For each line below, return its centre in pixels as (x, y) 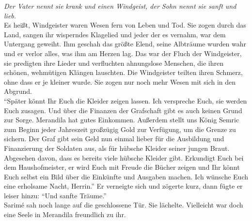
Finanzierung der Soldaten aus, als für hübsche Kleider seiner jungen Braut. (117, 148)
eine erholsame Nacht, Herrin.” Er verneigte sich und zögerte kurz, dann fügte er (123, 186)
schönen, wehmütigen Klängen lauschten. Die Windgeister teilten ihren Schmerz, (123, 72)
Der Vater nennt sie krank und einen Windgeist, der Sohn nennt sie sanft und (120, 6)
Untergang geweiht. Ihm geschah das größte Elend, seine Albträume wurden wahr (125, 44)
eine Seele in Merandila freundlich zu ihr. (65, 214)
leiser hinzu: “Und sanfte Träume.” (55, 195)
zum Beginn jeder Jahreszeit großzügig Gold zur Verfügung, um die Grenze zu (120, 129)
